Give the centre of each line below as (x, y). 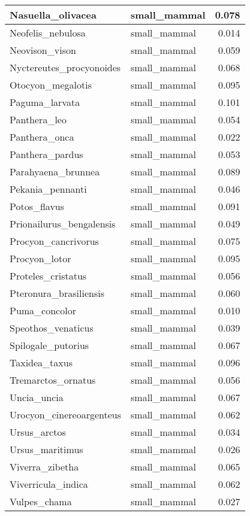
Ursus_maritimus (46, 449)
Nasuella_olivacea (53, 15)
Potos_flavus (37, 206)
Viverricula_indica (49, 484)
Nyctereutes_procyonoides (65, 67)
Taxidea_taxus (41, 362)
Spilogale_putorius (49, 345)
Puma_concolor (43, 310)
